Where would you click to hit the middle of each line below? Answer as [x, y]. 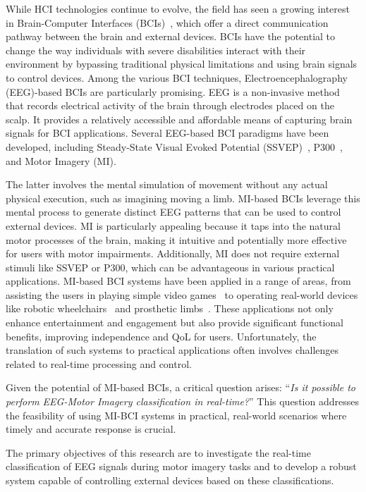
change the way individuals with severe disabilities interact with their [156, 50]
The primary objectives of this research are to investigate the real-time [158, 452]
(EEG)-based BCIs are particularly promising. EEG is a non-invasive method [173, 91]
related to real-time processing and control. [99, 363]
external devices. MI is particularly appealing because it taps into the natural [173, 225]
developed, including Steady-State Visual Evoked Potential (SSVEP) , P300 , [174, 146]
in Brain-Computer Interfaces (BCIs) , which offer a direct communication [167, 22]
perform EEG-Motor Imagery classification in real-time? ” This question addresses [182, 401]
